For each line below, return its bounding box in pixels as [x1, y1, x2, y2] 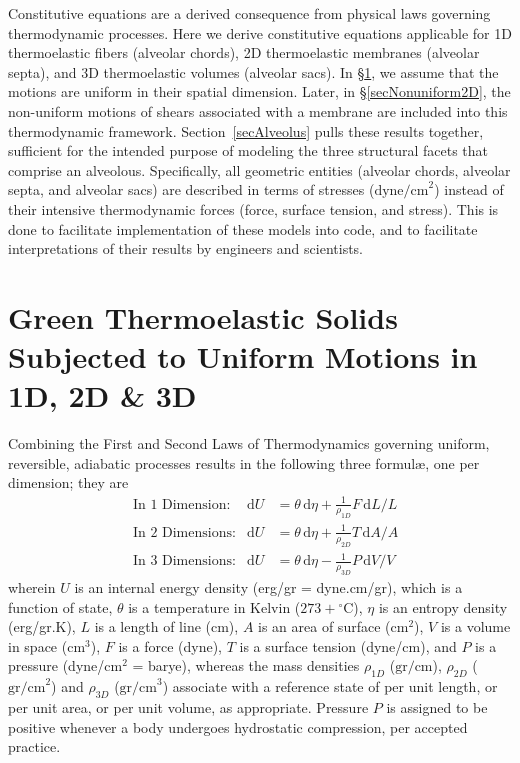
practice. [8, 736, 61, 757]
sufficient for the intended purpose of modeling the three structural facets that [8, 140, 489, 161]
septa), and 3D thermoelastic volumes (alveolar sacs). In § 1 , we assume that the [8, 61, 499, 82]
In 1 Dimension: [132, 497, 231, 512]
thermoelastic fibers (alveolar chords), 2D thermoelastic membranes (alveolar [8, 42, 480, 63]
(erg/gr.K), [8, 616, 76, 637]
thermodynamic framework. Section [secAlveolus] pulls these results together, [8, 120, 484, 141]
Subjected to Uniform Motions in [8, 336, 478, 377]
